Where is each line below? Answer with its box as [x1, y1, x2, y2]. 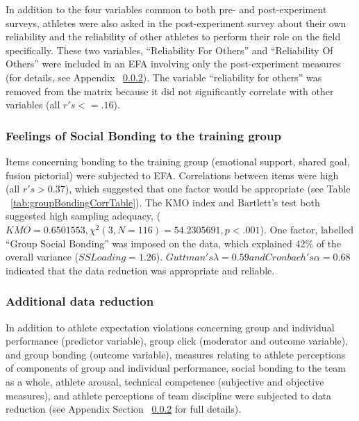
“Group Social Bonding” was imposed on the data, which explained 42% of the [6, 236, 342, 250]
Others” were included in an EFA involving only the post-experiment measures [6, 56, 341, 71]
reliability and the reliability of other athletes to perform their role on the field [6, 29, 341, 44]
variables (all [6, 97, 60, 112]
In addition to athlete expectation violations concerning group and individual [6, 320, 335, 334]
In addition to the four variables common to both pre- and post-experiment [6, 2, 327, 16]
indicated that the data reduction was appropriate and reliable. [6, 263, 275, 277]
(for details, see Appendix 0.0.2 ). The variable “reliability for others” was [6, 69, 322, 84]
